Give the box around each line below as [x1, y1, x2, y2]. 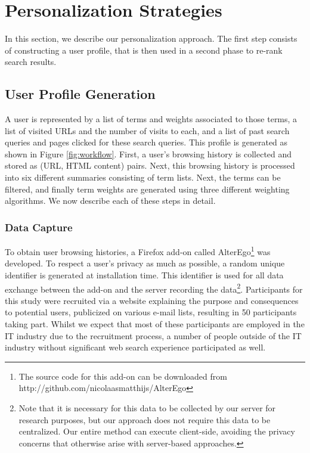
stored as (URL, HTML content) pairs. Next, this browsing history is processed [5, 159, 295, 172]
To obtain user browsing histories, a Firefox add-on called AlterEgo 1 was [5, 244, 271, 257]
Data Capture [5, 219, 73, 234]
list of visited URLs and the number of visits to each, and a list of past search [5, 124, 290, 136]
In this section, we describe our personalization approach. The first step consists [5, 32, 297, 45]
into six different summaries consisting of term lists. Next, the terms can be [5, 171, 281, 184]
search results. [5, 55, 57, 68]
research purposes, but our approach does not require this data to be [18, 413, 271, 426]
